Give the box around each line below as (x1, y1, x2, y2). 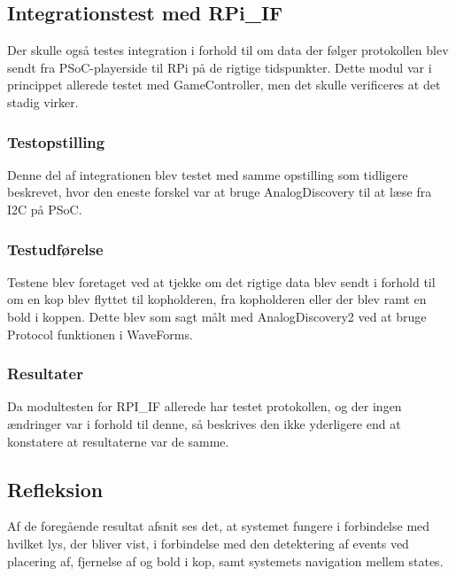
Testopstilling (7, 130, 105, 152)
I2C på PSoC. (7, 199, 82, 218)
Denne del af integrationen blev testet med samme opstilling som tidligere (7, 165, 408, 183)
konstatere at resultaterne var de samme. (7, 432, 229, 450)
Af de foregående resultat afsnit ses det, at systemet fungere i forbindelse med (7, 517, 430, 535)
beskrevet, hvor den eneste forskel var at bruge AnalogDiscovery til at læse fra (7, 183, 432, 201)
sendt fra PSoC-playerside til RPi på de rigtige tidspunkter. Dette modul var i (7, 58, 432, 76)
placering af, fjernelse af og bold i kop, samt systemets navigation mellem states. (7, 551, 444, 570)
